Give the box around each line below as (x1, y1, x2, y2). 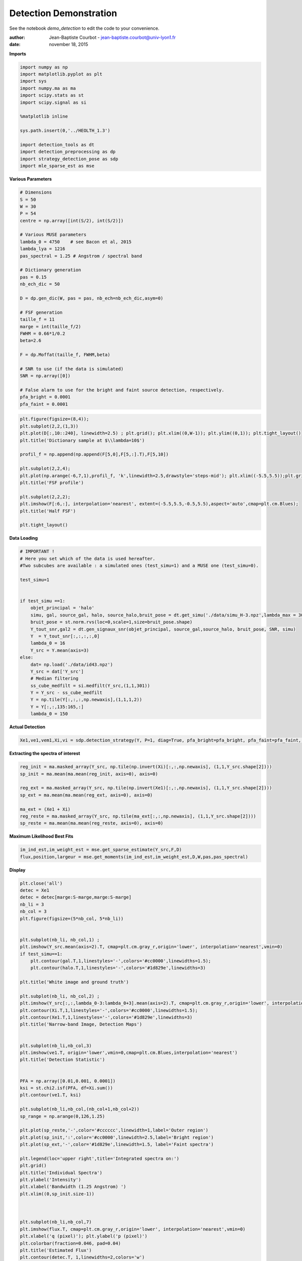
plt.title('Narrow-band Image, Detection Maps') (20, 1021, 142, 1027)
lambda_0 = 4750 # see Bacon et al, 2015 (20, 239, 132, 245)
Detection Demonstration (9, 8, 117, 19)
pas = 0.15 (20, 274, 47, 280)
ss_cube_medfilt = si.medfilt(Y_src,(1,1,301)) (30, 682, 150, 689)
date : (9, 41, 21, 47)
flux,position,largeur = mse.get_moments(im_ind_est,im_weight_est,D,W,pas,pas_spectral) (20, 854, 249, 859)
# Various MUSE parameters (20, 232, 87, 238)
